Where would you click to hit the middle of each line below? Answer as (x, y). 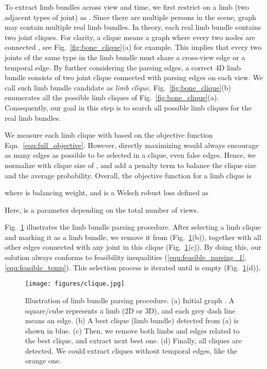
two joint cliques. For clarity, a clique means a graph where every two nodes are (130, 37)
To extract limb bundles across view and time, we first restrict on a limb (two (127, 7)
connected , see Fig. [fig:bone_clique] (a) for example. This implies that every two (133, 47)
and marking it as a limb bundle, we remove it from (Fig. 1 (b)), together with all (133, 237)
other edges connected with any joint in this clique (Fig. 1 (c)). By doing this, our (133, 247)
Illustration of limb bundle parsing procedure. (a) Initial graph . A (130, 300)
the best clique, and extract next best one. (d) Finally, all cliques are (133, 340)
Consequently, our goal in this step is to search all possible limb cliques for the (128, 107)
